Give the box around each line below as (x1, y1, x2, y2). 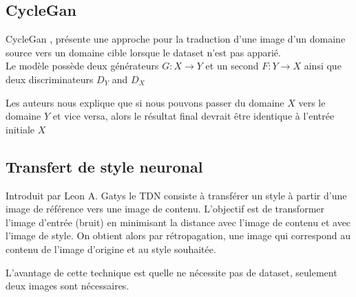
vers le (298, 95, 326, 109)
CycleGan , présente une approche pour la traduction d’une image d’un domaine (6, 32, 346, 46)
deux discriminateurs (6, 71, 94, 86)
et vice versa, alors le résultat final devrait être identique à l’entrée (52, 109, 335, 123)
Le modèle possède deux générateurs (6, 58, 159, 73)
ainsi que (304, 58, 342, 73)
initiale (6, 122, 35, 136)
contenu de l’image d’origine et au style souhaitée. (6, 241, 216, 256)
